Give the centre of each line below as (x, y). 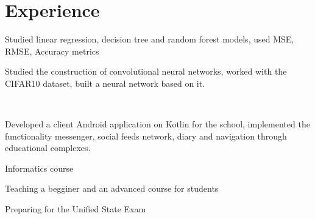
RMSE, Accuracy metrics (52, 51)
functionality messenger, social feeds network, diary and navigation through (146, 136)
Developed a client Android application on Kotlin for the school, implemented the (157, 124)
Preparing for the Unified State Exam (76, 209)
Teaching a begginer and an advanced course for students (112, 188)
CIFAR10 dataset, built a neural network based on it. (105, 83)
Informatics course (39, 168)
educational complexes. (48, 148)
